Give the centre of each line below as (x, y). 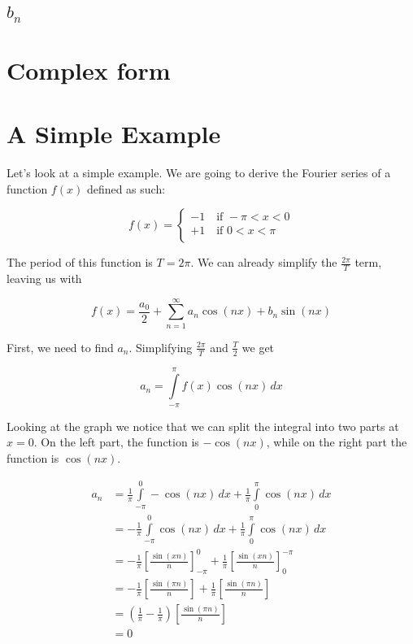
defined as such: (126, 188)
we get (258, 347)
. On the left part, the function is (116, 442)
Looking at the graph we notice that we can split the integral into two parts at (203, 426)
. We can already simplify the (264, 262)
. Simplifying (161, 347)
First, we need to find (60, 347)
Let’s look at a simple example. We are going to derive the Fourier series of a (199, 173)
